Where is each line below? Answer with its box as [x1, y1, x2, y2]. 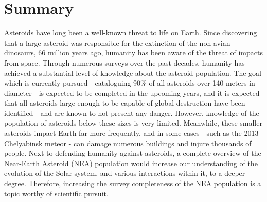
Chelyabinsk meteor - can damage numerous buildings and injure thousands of [4, 137, 252, 148]
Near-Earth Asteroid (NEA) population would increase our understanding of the [4, 157, 258, 168]
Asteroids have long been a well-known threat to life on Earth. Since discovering [4, 27, 257, 38]
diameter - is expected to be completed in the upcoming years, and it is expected [4, 87, 260, 98]
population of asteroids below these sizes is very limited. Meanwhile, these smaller [4, 117, 262, 128]
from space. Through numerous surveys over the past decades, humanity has [4, 57, 245, 68]
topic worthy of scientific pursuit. [4, 188, 109, 198]
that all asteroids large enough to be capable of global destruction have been [4, 97, 245, 108]
